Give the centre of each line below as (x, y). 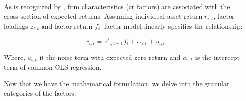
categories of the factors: (40, 93)
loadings (16, 26)
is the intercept (217, 57)
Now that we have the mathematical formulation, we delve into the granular (117, 83)
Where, (14, 57)
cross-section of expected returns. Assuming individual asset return (103, 16)
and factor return (67, 26)
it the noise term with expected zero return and (110, 57)
